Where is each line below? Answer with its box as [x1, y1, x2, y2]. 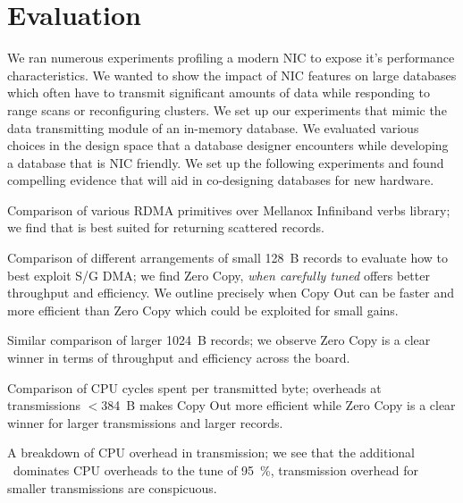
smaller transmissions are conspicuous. [7, 478, 217, 497]
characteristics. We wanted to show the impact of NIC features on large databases [7, 65, 457, 84]
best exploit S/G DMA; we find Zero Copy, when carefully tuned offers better [7, 265, 430, 284]
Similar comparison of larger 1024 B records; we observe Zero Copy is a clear [7, 331, 431, 349]
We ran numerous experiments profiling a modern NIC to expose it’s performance [7, 48, 455, 67]
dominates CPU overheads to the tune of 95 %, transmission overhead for [13, 461, 418, 479]
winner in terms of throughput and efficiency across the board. [7, 348, 350, 367]
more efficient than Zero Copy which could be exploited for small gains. [7, 300, 399, 319]
